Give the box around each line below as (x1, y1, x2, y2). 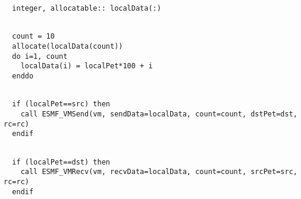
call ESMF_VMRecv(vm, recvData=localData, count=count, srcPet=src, (20, 168, 297, 176)
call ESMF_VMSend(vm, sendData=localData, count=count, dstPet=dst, (20, 109, 297, 118)
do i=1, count (12, 52, 68, 61)
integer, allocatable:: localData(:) (12, 4, 161, 12)
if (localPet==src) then (12, 100, 110, 109)
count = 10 (12, 32, 55, 41)
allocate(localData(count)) (12, 42, 123, 50)
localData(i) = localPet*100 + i (20, 62, 153, 71)
